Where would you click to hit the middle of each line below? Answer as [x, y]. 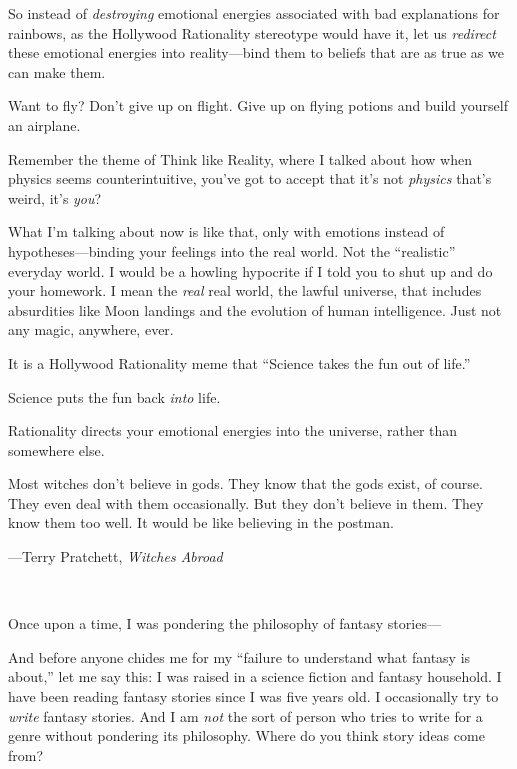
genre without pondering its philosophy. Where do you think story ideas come [246, 735]
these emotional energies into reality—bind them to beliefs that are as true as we [256, 52]
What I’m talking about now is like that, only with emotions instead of [226, 231]
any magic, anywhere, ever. [91, 329]
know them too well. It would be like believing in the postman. [201, 522]
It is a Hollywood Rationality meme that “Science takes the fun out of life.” [239, 362]
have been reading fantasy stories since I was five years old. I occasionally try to [253, 696]
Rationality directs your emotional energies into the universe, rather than [233, 430]
